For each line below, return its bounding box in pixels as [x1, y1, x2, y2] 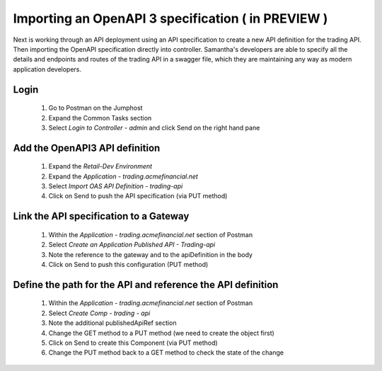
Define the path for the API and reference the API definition [13, 278, 279, 290]
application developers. [13, 64, 81, 74]
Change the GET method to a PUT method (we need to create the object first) [48, 329, 275, 337]
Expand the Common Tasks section [48, 113, 152, 122]
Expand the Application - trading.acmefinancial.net [48, 172, 198, 181]
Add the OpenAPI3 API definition [13, 142, 161, 154]
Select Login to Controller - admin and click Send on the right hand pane [48, 123, 260, 132]
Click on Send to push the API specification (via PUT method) [48, 192, 228, 200]
